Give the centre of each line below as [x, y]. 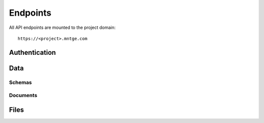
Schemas [20, 82]
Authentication [33, 52]
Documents [23, 96]
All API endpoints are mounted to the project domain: [62, 27]
